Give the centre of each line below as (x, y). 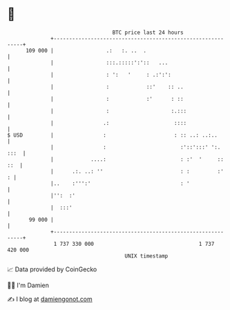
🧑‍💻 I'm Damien (28, 285)
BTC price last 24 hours (148, 32)
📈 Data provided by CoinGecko (52, 269)
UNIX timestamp (146, 256)
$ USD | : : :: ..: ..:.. (112, 135)
